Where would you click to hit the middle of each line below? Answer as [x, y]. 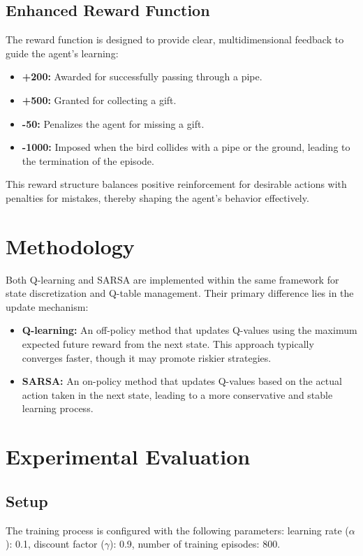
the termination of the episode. [88, 160]
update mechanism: [47, 306]
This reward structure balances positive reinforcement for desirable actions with [176, 184]
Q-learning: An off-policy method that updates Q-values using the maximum [190, 330]
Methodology [70, 246]
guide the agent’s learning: [62, 53]
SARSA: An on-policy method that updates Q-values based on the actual [182, 381]
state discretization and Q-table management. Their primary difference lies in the [180, 293]
